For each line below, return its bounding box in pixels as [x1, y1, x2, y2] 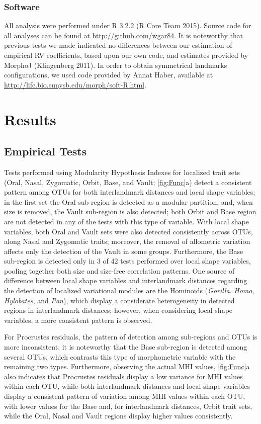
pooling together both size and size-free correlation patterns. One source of [4, 265, 235, 276]
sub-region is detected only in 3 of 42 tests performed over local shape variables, [4, 256, 251, 266]
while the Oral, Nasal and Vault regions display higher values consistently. [4, 410, 233, 421]
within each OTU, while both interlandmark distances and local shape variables [4, 381, 250, 391]
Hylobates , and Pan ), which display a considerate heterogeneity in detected [4, 295, 235, 305]
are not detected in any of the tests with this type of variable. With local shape [4, 216, 249, 226]
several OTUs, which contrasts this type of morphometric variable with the [4, 351, 236, 362]
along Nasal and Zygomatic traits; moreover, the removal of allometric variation [4, 236, 250, 246]
